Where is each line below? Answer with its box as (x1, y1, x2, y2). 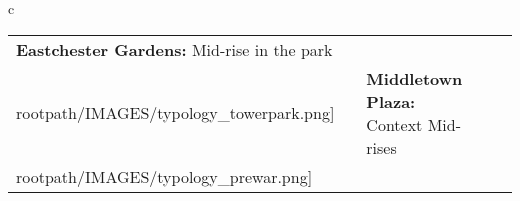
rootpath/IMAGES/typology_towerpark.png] (16, 101, 335, 125)
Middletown (366, 66, 463, 90)
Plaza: (366, 89, 416, 113)
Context (366, 112, 423, 136)
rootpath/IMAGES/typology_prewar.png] (16, 164, 313, 188)
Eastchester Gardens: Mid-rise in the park (16, 37, 333, 61)
